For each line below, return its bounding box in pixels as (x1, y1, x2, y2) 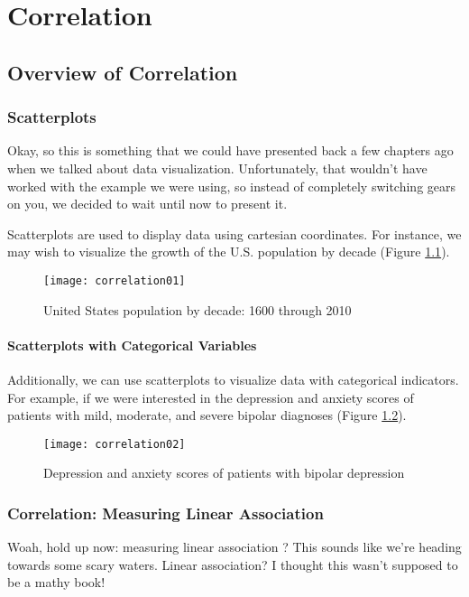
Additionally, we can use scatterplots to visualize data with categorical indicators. (7, 369, 459, 388)
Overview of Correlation (7, 58, 238, 86)
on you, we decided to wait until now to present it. (7, 194, 288, 213)
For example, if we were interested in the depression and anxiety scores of (7, 387, 414, 406)
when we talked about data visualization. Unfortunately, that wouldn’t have (7, 158, 428, 177)
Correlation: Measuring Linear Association (7, 501, 324, 524)
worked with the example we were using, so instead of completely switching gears (7, 176, 456, 195)
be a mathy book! (7, 573, 106, 592)
